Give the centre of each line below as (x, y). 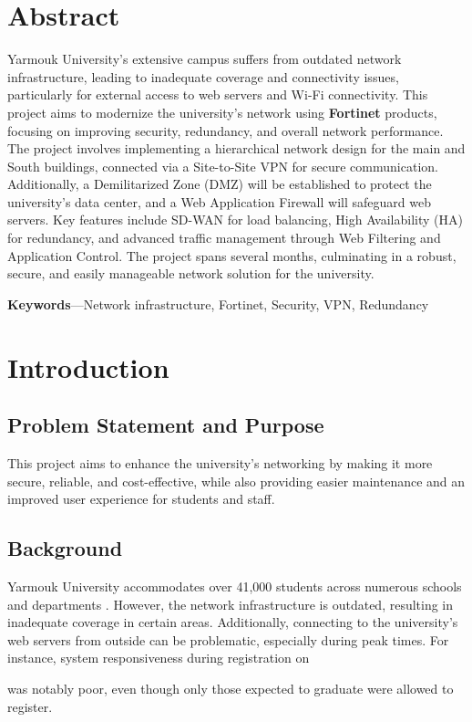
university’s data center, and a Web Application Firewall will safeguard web (219, 201)
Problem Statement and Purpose (166, 425)
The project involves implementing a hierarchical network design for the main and (236, 148)
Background (65, 548)
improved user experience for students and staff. (141, 499)
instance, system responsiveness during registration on (159, 658)
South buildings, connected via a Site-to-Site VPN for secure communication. (223, 166)
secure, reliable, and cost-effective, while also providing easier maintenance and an (236, 481)
